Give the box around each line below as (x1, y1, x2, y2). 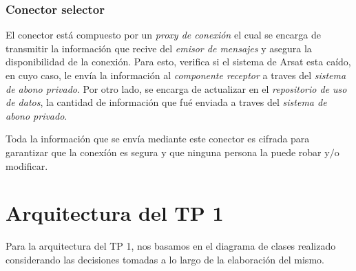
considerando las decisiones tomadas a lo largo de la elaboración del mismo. (6, 252, 324, 266)
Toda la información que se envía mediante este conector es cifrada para (6, 131, 310, 146)
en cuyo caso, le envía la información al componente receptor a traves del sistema (6, 68, 346, 82)
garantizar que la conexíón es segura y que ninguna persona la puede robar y (6, 144, 330, 159)
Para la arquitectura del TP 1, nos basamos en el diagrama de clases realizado (6, 239, 336, 253)
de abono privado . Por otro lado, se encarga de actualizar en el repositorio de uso (6, 81, 347, 96)
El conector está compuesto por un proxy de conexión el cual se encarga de (6, 28, 321, 42)
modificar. (6, 158, 48, 173)
